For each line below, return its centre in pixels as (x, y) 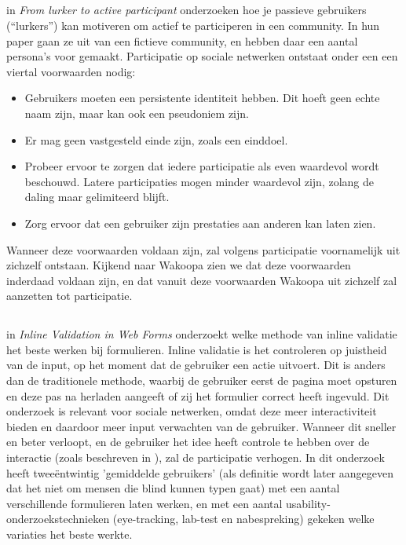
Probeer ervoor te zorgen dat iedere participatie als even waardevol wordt (202, 166)
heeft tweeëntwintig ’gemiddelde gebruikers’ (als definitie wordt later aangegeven (200, 472)
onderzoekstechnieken (58, 519)
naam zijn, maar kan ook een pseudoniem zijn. (137, 113)
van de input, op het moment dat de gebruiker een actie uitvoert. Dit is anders (196, 365)
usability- (308, 503)
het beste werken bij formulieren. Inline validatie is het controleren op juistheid (197, 349)
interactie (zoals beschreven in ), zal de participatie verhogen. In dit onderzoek (196, 457)
